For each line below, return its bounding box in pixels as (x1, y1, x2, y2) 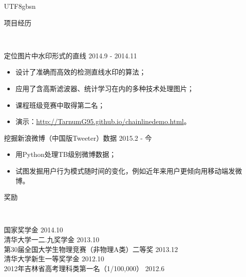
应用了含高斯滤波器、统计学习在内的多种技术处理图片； (15, 83, 194, 93)
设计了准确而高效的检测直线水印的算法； (15, 67, 146, 77)
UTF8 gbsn (4, 1, 36, 11)
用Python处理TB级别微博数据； (15, 149, 116, 159)
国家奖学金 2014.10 (4, 225, 63, 235)
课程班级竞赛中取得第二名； (15, 100, 105, 110)
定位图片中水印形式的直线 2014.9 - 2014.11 (4, 50, 137, 60)
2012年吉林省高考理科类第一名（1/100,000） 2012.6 (4, 263, 165, 273)
